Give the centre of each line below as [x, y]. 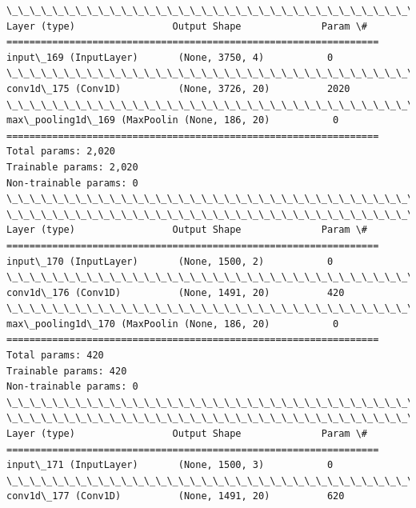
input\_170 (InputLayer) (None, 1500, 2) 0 [170, 261]
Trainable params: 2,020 [72, 167]
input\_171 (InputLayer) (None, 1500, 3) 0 [170, 465]
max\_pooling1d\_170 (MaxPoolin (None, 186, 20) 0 [173, 324]
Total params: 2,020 [61, 152]
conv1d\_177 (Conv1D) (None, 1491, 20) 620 [176, 496]
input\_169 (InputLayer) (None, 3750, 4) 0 [170, 57]
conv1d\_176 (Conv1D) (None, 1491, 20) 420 [176, 292]
